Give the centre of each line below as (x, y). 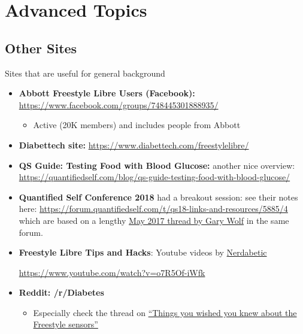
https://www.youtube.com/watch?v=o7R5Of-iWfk (112, 272)
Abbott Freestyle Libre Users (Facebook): (107, 93)
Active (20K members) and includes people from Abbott (137, 125)
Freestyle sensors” (66, 324)
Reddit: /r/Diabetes (61, 292)
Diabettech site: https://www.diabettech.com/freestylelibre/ (134, 145)
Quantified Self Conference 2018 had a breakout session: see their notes (158, 197)
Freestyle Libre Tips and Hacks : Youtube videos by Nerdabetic (143, 252)
